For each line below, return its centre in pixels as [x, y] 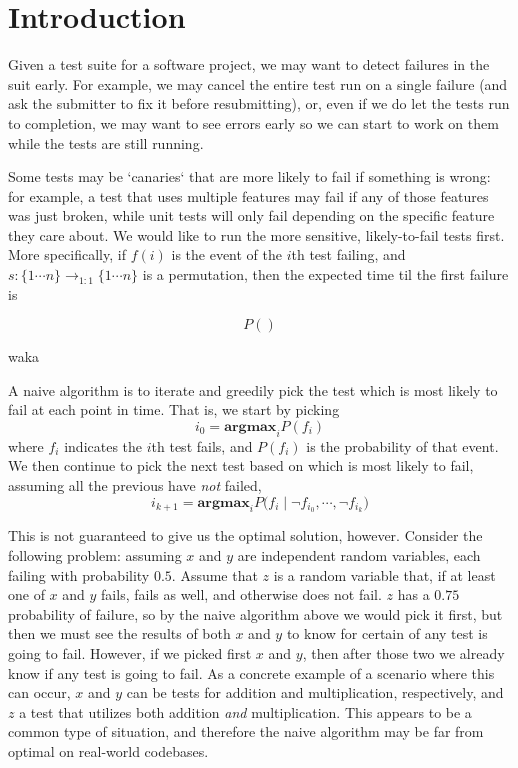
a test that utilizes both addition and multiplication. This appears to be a [245, 711]
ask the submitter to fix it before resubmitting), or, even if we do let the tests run [259, 103]
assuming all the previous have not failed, [135, 485]
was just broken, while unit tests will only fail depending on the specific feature [251, 215]
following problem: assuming [95, 555]
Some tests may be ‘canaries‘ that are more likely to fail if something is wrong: [249, 176]
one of [26, 594]
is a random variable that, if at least [384, 574]
